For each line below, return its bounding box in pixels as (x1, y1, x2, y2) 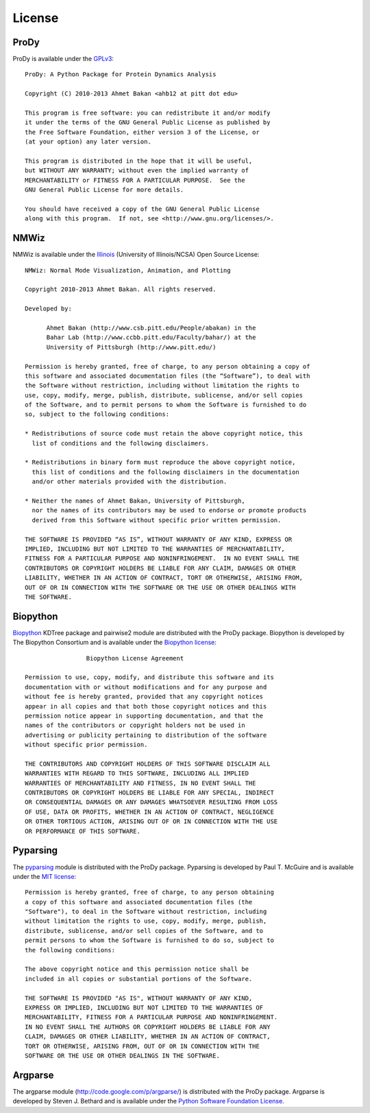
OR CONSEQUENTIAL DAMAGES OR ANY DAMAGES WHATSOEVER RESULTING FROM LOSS (25, 799, 278, 806)
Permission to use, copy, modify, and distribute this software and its (25, 674, 274, 681)
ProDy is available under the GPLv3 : (12, 55, 114, 63)
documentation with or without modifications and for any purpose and (25, 683, 267, 691)
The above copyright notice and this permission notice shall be (25, 965, 249, 973)
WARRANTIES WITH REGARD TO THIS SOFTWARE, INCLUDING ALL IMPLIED (25, 770, 249, 777)
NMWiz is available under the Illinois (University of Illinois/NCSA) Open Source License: (12, 251, 260, 259)
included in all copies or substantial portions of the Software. (25, 975, 253, 983)
